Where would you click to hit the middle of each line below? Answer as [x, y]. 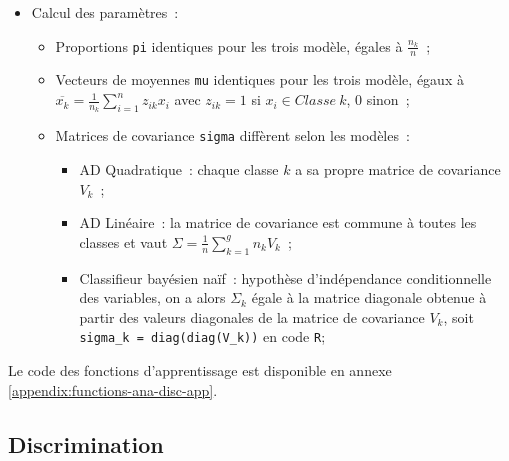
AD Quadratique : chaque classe [179, 168]
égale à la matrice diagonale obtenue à [369, 297]
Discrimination [86, 443]
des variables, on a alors [152, 297]
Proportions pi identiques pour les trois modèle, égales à [229, 45]
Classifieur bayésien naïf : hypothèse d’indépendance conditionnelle [285, 277]
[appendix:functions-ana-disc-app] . [113, 389]
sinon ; [388, 99]
